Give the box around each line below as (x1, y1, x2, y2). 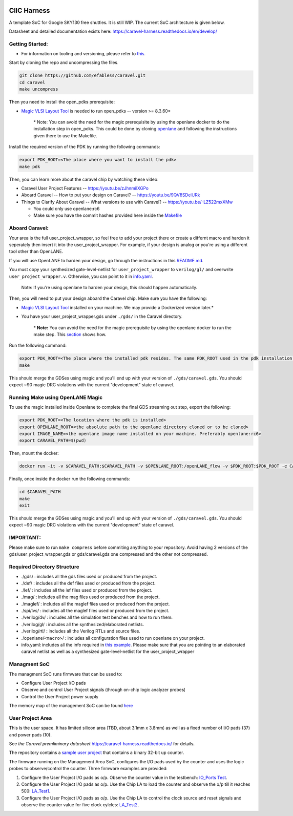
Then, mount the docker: (9, 450, 59, 456)
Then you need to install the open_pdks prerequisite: (9, 99, 115, 105)
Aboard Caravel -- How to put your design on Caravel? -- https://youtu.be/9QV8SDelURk (21, 192, 200, 198)
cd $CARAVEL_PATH (19, 489, 61, 495)
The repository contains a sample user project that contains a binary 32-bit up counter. (9, 750, 184, 755)
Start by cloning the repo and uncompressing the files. (9, 60, 119, 65)
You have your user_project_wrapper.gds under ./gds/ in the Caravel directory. (21, 314, 183, 319)
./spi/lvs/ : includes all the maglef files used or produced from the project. (21, 608, 169, 614)
